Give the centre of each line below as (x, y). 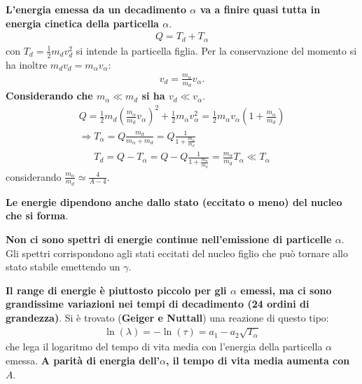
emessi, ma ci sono (286, 290)
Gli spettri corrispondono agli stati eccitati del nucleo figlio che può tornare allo (177, 253)
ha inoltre (27, 64)
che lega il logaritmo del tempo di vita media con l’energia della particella (164, 347)
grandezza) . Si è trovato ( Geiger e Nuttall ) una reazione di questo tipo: (167, 317)
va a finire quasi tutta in (260, 9)
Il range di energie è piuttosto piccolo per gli (116, 290)
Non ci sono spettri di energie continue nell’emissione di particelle (169, 239)
